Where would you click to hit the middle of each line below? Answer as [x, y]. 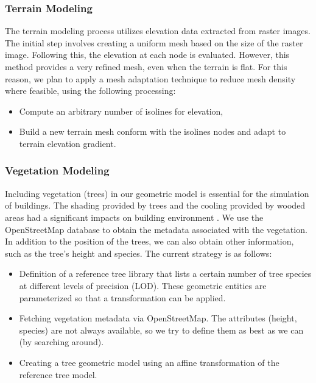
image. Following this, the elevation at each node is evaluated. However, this [147, 55]
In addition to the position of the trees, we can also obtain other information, [149, 241]
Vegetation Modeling [57, 170]
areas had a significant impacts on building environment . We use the [134, 217]
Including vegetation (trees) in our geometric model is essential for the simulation [157, 193]
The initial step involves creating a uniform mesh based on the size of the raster [154, 42]
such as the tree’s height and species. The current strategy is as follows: [139, 253]
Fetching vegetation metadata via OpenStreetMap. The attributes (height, [158, 318]
